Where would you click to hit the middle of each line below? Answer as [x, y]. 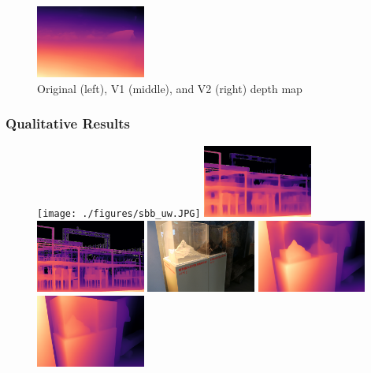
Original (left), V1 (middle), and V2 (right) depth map [170, 88]
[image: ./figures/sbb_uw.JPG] [119, 214]
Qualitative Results [68, 123]
